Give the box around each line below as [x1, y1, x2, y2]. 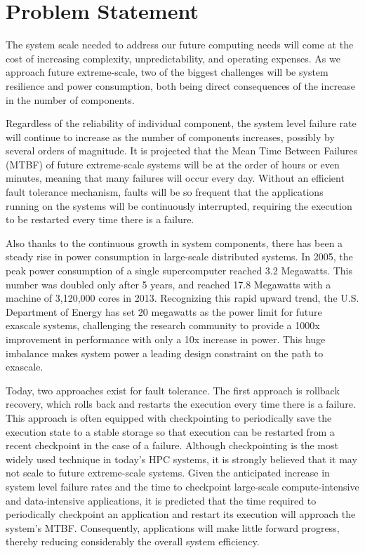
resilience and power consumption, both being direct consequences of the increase [6, 78, 355, 93]
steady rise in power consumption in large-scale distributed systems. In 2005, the [6, 249, 353, 264]
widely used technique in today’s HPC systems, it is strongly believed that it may [6, 451, 357, 466]
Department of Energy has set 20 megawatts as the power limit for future [6, 304, 322, 319]
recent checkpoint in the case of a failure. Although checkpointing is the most [6, 438, 338, 453]
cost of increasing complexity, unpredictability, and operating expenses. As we [6, 51, 340, 65]
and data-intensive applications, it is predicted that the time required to [6, 493, 317, 507]
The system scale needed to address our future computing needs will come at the [6, 37, 354, 52]
